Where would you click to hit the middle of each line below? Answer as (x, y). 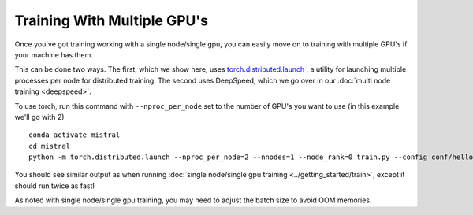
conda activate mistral (74, 135)
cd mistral (50, 146)
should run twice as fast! (54, 186)
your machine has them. (54, 54)
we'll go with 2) (39, 117)
